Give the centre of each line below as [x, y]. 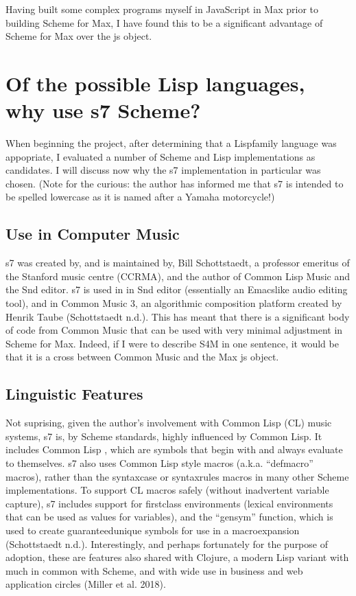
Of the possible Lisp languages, [155, 83]
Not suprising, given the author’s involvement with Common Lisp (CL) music [169, 423]
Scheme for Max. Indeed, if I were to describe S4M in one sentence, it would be [172, 343]
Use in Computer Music [93, 234]
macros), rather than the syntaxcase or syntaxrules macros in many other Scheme [177, 476]
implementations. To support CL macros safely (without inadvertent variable [167, 490]
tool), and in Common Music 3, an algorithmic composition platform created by [174, 303]
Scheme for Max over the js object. [79, 36]
